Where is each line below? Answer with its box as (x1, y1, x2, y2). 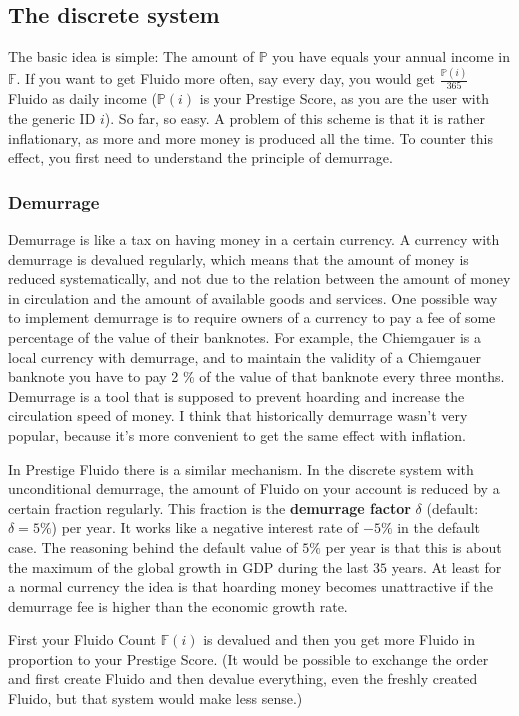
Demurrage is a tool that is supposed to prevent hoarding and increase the (8, 385, 465, 406)
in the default (397, 517, 481, 538)
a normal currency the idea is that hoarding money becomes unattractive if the (8, 576, 493, 597)
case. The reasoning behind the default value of (8, 536, 298, 557)
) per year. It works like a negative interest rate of (51, 517, 359, 538)
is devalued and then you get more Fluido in (203, 629, 475, 650)
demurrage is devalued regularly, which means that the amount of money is (8, 248, 469, 269)
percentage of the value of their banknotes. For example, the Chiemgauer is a (8, 326, 481, 347)
